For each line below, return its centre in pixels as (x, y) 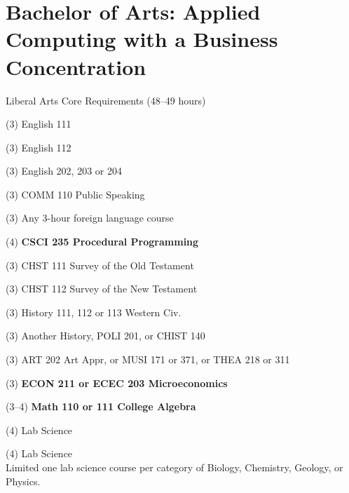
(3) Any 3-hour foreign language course (90, 218)
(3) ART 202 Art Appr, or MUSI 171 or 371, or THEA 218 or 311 (148, 359)
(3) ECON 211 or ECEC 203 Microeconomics (117, 383)
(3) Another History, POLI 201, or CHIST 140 (105, 336)
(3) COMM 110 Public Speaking (75, 194)
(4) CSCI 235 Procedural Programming (102, 242)
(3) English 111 (39, 124)
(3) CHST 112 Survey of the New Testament (102, 289)
